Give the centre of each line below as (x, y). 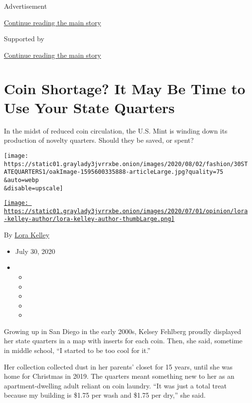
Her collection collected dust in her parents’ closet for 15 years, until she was (118, 366)
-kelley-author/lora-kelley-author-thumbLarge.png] (89, 219)
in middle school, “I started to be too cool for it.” (77, 350)
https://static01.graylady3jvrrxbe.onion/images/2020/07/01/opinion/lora (126, 211)
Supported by (24, 39)
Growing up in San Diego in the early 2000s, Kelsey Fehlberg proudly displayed (123, 331)
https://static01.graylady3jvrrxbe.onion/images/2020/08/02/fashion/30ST (126, 164)
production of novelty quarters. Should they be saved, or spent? (99, 140)
